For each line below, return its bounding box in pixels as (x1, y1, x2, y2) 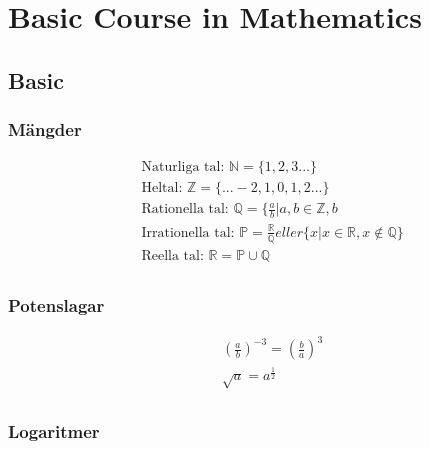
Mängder (8, 117, 82, 142)
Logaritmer (8, 419, 100, 444)
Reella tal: (141, 248, 204, 263)
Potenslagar (8, 292, 105, 317)
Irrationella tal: (141, 225, 235, 240)
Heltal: (141, 181, 183, 196)
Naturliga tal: (141, 160, 225, 175)
